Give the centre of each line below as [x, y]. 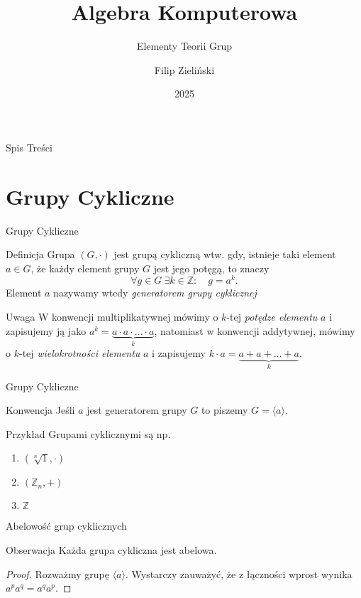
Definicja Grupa [40, 254]
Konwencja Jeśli [40, 410]
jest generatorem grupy [137, 410]
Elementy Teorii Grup [184, 46]
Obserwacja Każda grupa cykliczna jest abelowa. [111, 549]
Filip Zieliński [184, 69]
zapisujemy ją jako [46, 330]
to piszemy [224, 410]
